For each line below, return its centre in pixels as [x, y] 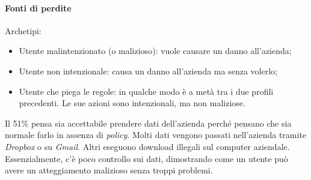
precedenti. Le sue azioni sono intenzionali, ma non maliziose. [132, 103]
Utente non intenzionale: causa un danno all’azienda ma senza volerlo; [148, 70]
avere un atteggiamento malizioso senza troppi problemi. [109, 170]
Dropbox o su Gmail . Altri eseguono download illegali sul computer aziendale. [147, 146]
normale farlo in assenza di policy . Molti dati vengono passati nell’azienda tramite [156, 135]
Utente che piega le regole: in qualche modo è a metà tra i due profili [146, 91]
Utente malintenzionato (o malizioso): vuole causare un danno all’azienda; [155, 51]
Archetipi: [23, 30]
